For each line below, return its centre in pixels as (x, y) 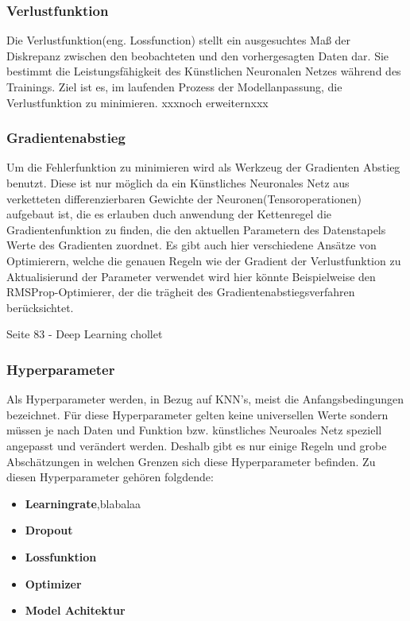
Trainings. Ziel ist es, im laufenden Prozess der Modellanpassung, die (174, 87)
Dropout (49, 530)
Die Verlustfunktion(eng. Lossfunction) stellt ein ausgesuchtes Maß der (179, 40)
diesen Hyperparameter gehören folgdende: (110, 477)
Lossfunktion (61, 556)
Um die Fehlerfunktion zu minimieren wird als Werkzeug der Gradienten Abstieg (203, 167)
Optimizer (53, 583)
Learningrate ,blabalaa (83, 503)
